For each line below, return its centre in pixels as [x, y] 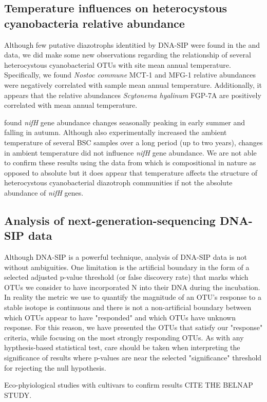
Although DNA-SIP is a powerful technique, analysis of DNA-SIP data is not [126, 257]
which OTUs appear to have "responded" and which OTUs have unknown [120, 317]
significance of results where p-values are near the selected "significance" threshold [133, 358]
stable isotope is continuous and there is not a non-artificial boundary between [128, 307]
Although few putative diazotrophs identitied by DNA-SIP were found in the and [132, 44]
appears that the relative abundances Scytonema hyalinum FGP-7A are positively [133, 95]
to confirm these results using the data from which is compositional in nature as [130, 162]
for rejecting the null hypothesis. [55, 367]
